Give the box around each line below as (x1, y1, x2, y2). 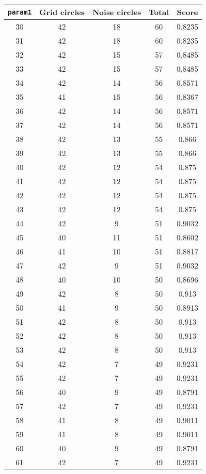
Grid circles (39, 6, 85, 17)
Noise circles (92, 6, 141, 17)
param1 (8, 8, 32, 16)
